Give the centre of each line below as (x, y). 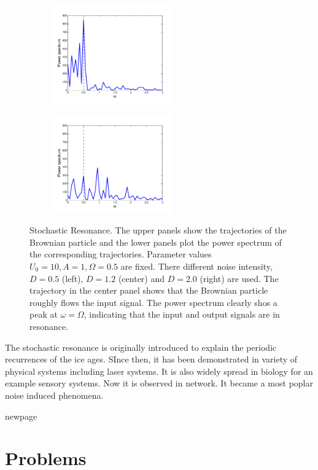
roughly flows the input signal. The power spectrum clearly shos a (153, 302)
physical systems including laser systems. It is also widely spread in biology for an (159, 371)
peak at (44, 314)
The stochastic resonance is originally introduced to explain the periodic (141, 347)
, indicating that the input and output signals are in (182, 314)
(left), (72, 278)
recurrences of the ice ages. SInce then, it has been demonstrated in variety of (151, 359)
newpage (21, 416)
